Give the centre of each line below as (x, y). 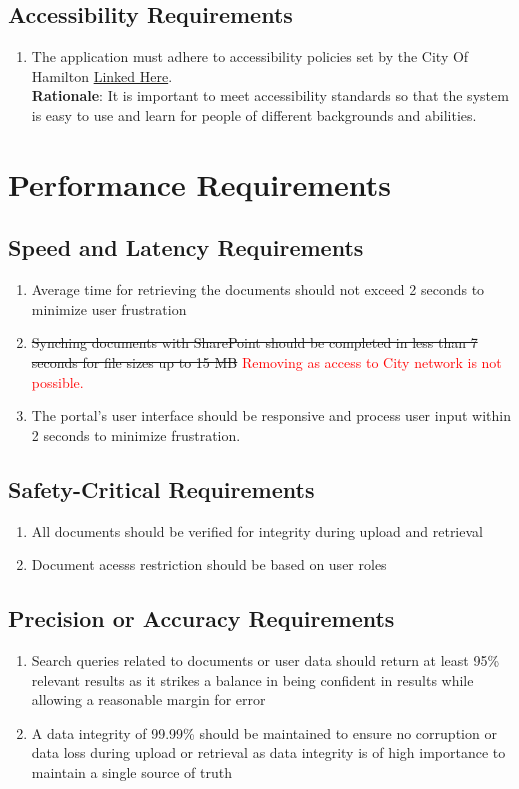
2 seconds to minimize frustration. (136, 434)
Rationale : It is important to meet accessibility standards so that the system (270, 95)
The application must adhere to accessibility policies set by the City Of (250, 56)
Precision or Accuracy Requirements (201, 618)
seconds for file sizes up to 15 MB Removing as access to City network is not (266, 361)
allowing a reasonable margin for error (148, 699)
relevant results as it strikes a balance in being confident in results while (252, 679)
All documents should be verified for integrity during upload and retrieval (257, 530)
